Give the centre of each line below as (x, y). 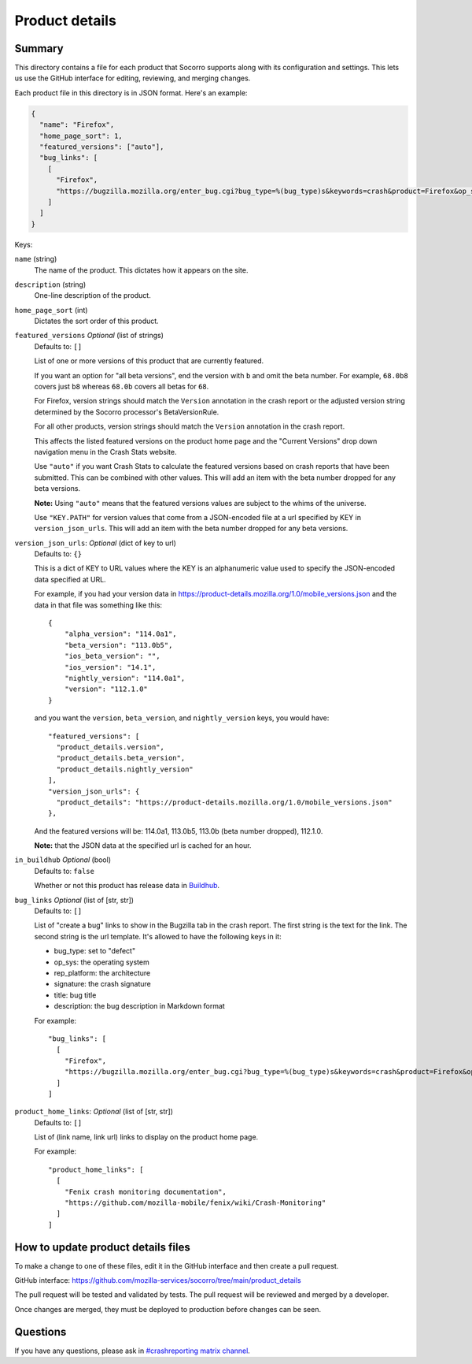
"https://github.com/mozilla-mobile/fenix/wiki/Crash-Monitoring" (195, 1203)
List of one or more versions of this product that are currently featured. (149, 361)
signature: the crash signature (102, 984)
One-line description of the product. (92, 295)
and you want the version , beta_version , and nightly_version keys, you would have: (182, 718)
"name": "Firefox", (77, 125)
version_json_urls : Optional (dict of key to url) (96, 543)
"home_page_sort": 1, (81, 136)
